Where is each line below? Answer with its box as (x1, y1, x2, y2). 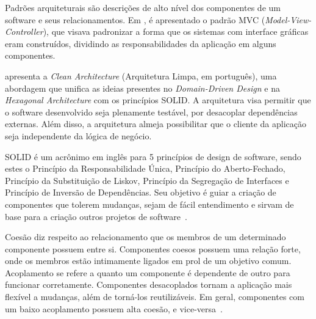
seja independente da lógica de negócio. (5, 129, 152, 142)
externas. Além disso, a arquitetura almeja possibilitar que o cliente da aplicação (5, 117, 307, 130)
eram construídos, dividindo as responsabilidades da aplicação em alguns (5, 37, 276, 50)
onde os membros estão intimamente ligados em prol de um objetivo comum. (5, 254, 292, 267)
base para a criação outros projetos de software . (5, 210, 187, 222)
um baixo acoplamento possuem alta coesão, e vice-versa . (5, 302, 223, 315)
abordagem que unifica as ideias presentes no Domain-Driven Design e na (5, 81, 280, 94)
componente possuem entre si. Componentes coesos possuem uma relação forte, (5, 242, 301, 255)
